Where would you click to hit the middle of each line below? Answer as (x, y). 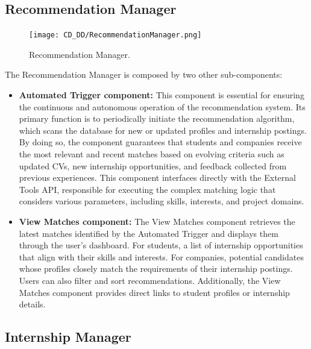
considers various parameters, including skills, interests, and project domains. (162, 201)
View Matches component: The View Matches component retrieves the (157, 221)
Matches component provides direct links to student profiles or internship (154, 292)
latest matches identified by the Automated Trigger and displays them (149, 233)
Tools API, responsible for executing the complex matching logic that (147, 189)
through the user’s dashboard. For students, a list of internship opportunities (161, 245)
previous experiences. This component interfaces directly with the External (157, 178)
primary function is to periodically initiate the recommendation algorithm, (157, 118)
